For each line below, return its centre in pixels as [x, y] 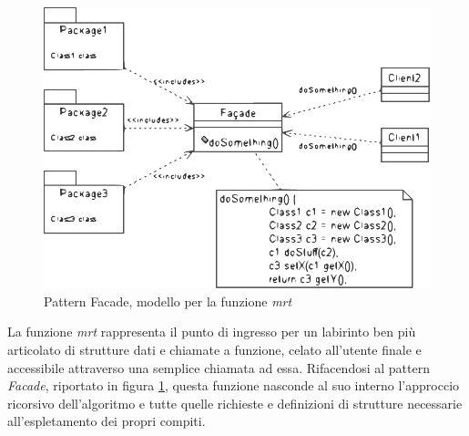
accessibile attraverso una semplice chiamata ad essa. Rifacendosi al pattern [219, 367]
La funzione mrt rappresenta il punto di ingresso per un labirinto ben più [212, 332]
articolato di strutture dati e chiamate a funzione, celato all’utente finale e [214, 349]
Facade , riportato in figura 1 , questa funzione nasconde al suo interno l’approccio [234, 385]
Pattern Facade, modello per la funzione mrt [168, 301]
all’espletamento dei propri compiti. [107, 421]
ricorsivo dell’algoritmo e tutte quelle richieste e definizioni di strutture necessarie [235, 403]
